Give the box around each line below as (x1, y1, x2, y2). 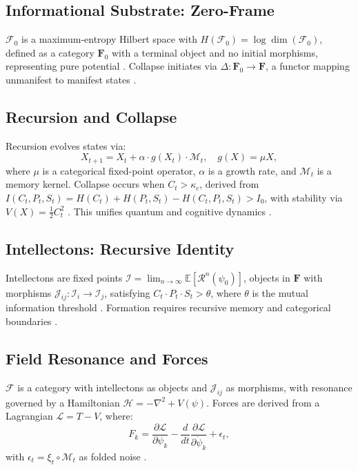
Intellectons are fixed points (6, 270, 123, 284)
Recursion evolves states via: (6, 138, 126, 153)
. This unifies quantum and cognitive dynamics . (68, 204, 272, 218)
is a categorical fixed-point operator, (42, 163, 196, 177)
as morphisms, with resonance (226, 380, 352, 394)
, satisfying (104, 285, 150, 300)
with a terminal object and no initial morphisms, (111, 45, 318, 59)
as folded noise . (79, 449, 147, 463)
